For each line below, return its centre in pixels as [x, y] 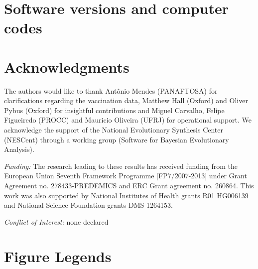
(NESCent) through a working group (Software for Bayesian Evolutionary [117, 139]
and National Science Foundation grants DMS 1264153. [88, 205]
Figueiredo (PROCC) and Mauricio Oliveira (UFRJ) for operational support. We [128, 120]
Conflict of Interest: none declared [56, 221]
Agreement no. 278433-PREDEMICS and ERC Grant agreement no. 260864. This [129, 186]
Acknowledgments [67, 67]
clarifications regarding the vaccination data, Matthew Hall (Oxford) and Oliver [126, 100]
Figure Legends [58, 256]
